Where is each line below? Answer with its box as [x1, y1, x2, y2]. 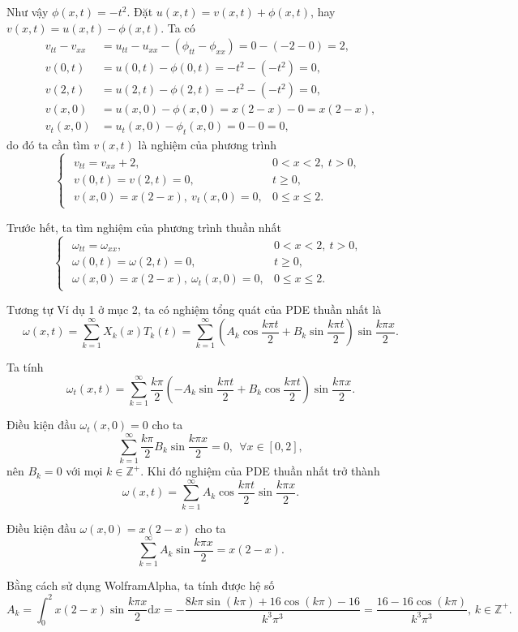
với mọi [66, 462, 103, 479]
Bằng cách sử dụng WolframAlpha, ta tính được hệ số [6, 577, 275, 594]
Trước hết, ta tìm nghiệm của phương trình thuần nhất [6, 218, 281, 235]
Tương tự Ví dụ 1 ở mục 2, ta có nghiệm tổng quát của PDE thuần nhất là [6, 301, 382, 318]
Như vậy [6, 3, 49, 19]
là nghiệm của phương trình [138, 136, 276, 153]
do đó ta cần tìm [6, 136, 90, 153]
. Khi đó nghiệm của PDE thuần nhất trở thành [140, 462, 380, 479]
